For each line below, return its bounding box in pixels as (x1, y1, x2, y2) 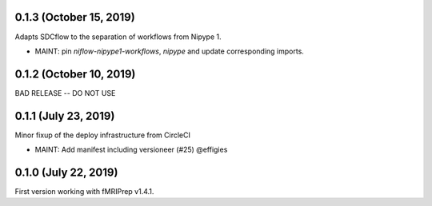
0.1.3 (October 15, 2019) (14, 10, 135, 24)
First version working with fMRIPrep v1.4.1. (14, 187, 154, 196)
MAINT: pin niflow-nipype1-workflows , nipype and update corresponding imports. (34, 46, 304, 56)
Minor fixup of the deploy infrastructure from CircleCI (14, 130, 191, 140)
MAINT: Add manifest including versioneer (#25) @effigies (34, 145, 228, 155)
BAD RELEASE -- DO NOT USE (14, 88, 116, 97)
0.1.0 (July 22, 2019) (14, 165, 118, 179)
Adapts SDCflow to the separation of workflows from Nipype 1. (14, 32, 222, 42)
